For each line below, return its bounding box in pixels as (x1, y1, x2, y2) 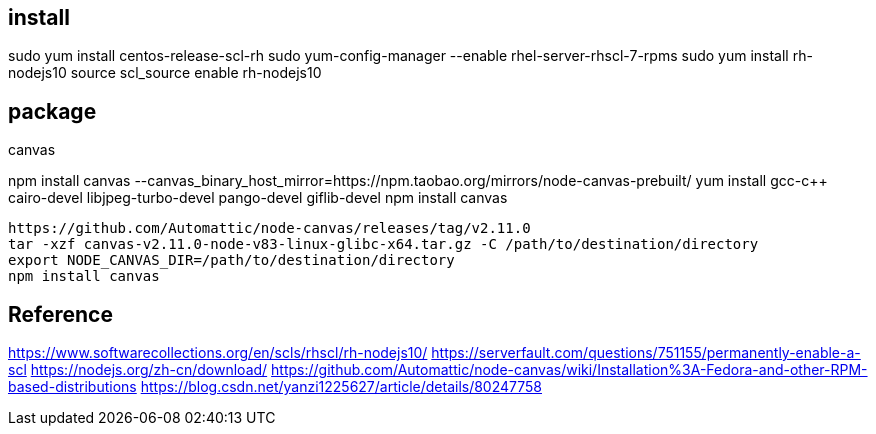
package (8, 98, 97, 124)
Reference (8, 301, 113, 327)
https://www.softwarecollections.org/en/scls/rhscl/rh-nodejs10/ (8, 344, 428, 362)
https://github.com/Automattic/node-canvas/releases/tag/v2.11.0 (8, 220, 531, 237)
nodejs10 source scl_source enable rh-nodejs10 (8, 64, 322, 82)
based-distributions (8, 378, 137, 396)
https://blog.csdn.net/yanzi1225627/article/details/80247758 (140, 378, 543, 396)
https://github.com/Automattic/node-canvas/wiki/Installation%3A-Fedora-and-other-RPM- (271, 361, 868, 379)
